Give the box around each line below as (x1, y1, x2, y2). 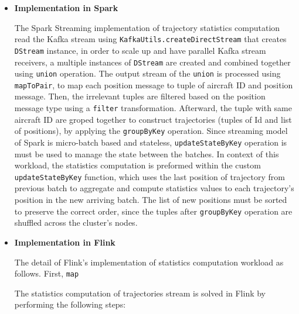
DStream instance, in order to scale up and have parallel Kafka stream (14, 44, 266, 56)
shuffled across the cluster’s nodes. (14, 216, 138, 229)
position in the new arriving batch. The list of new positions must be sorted (14, 194, 287, 206)
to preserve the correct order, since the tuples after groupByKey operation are (14, 205, 293, 217)
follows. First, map (14, 267, 79, 280)
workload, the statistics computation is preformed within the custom (14, 159, 261, 171)
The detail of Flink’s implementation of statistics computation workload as (14, 256, 284, 268)
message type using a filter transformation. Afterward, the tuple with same (14, 102, 293, 114)
